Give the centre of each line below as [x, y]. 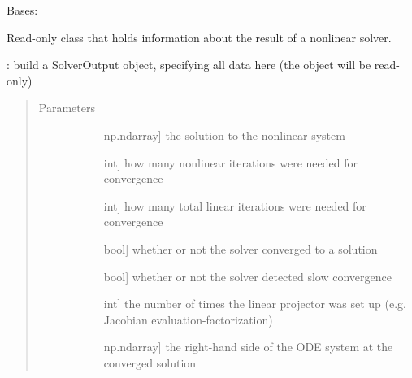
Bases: [22, 10]
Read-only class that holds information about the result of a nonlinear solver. [199, 37]
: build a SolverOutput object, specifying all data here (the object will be [189, 65]
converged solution [150, 362]
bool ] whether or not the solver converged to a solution [241, 248]
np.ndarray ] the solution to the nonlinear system [224, 135]
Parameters [67, 108]
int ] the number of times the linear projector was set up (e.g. [255, 304]
